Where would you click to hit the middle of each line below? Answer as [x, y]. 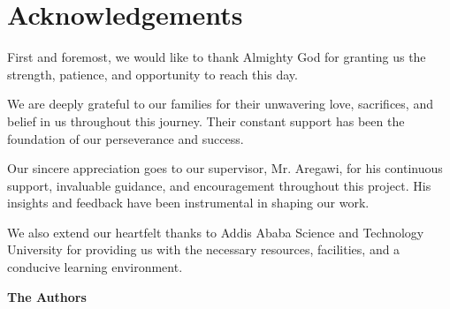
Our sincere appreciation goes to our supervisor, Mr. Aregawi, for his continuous [225, 168]
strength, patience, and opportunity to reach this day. [153, 74]
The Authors [47, 296]
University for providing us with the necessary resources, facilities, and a [204, 249]
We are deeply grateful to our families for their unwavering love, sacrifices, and [220, 104]
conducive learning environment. [95, 267]
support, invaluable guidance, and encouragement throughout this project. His [219, 185]
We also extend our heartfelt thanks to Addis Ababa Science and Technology [216, 232]
